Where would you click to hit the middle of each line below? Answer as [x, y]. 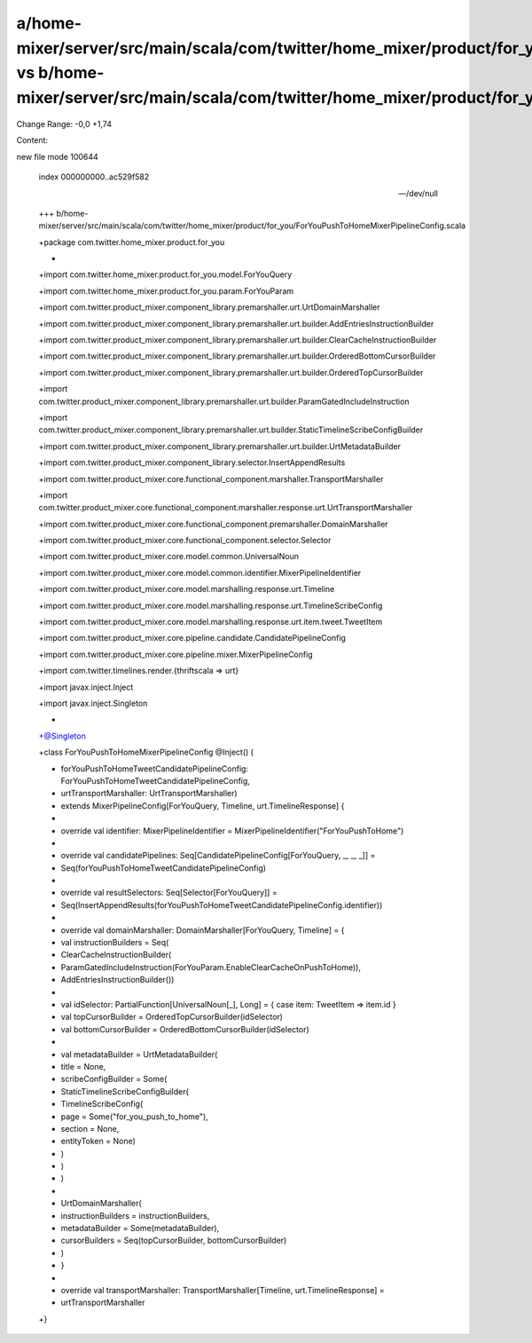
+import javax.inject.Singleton [93, 703]
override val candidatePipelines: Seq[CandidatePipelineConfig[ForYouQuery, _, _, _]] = [218, 856]
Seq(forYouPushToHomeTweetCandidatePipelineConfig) [163, 868]
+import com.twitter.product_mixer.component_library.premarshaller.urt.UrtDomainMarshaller [209, 307]
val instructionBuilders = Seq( [115, 943]
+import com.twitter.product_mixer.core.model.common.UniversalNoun [168, 557]
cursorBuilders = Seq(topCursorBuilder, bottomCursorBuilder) [174, 1240]
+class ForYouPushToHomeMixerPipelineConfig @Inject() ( [146, 752]
